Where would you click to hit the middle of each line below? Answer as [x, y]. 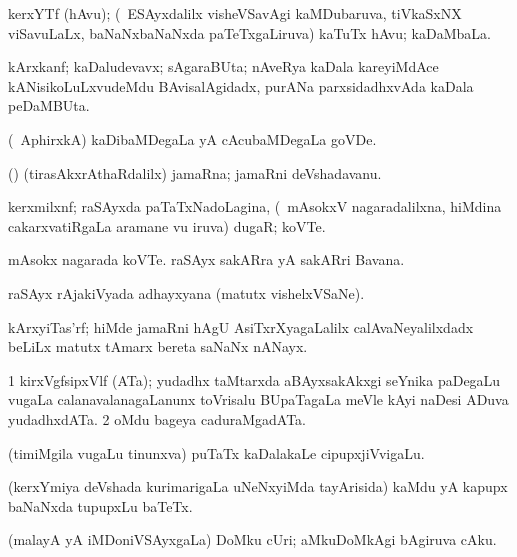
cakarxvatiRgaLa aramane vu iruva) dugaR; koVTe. [167, 225]
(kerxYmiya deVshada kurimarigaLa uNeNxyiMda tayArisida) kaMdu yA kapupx [258, 486]
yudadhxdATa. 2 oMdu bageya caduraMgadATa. [157, 418]
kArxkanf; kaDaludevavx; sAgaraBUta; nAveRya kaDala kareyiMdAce [223, 66]
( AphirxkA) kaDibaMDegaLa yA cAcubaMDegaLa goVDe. [192, 138]
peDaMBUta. [49, 105]
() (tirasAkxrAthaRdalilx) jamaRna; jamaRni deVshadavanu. [195, 172]
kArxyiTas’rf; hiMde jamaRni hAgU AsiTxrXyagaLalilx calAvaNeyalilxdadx [241, 326]
